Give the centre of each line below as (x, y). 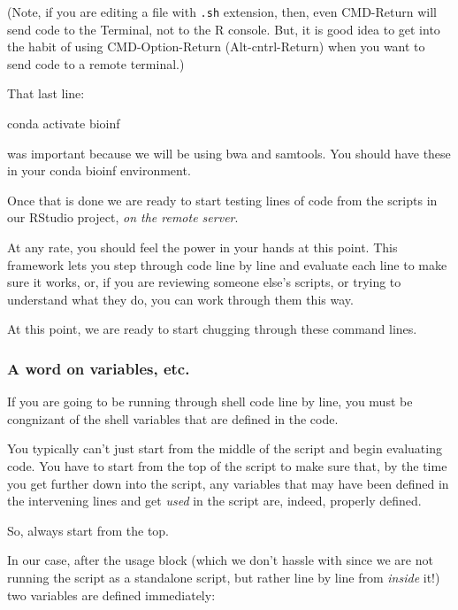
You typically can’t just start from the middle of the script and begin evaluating (225, 448)
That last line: (46, 93)
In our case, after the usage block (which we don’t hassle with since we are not (220, 560)
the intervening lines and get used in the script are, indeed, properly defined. (214, 501)
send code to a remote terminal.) (96, 63)
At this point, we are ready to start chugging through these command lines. (212, 329)
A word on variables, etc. (99, 368)
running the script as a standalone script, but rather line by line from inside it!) (224, 577)
